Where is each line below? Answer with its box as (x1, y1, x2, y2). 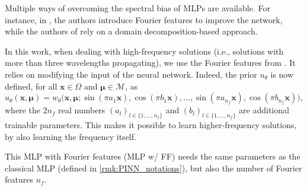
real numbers (58, 104, 105, 116)
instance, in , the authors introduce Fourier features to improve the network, (5, 13, 283, 26)
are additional (239, 104, 289, 116)
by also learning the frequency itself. (5, 130, 136, 142)
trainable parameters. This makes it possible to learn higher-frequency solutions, (5, 118, 297, 130)
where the (5, 104, 40, 116)
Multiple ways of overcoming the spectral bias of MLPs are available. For (5, 2, 270, 14)
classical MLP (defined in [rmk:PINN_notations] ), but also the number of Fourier (5, 161, 302, 174)
